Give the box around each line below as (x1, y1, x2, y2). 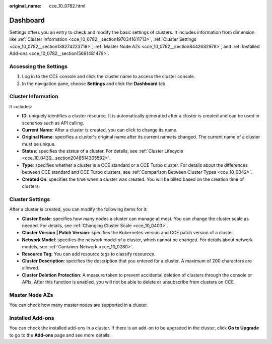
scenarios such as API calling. (22, 120, 84, 126)
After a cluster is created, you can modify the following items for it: (9, 207, 148, 213)
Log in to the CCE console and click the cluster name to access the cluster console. (22, 74, 195, 80)
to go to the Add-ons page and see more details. (9, 332, 111, 338)
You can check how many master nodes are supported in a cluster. (9, 302, 148, 308)
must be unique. (22, 141, 56, 147)
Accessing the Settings (9, 63, 68, 70)
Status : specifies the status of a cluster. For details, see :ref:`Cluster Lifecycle (22, 148, 183, 154)
